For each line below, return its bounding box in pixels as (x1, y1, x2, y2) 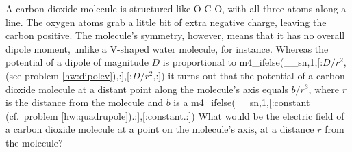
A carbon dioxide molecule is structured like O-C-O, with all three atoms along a (5, 1, 347, 15)
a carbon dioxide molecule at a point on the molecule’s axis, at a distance (5, 122, 314, 136)
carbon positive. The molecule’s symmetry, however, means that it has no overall (5, 28, 345, 42)
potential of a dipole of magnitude (5, 55, 149, 69)
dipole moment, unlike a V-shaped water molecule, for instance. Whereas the (5, 41, 329, 55)
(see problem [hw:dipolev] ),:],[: (5, 68, 132, 82)
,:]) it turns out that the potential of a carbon (153, 68, 345, 82)
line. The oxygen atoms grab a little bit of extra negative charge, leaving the (5, 14, 327, 29)
